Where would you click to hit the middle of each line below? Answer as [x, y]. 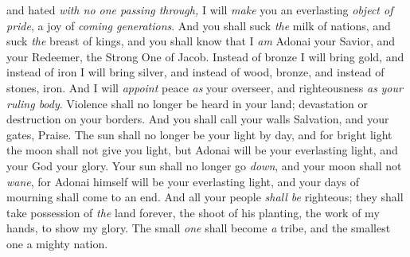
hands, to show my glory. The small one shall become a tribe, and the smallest [199, 228]
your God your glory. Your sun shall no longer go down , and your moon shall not [204, 165]
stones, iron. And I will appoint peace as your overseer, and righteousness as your [205, 87]
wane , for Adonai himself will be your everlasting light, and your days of [183, 181]
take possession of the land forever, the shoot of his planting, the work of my [193, 212]
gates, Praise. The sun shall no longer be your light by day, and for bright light [199, 134]
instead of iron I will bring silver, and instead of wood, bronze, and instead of [195, 72]
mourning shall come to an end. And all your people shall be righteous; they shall [205, 197]
